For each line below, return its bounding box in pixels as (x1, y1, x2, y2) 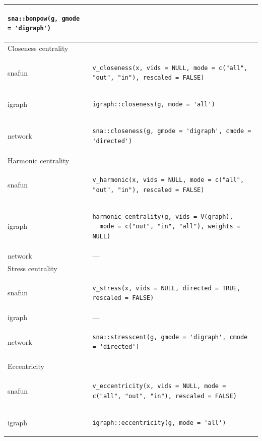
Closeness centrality (8, 42, 69, 53)
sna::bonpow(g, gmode (8, 15, 80, 22)
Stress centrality (8, 263, 57, 273)
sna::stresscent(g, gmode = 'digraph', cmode (92, 333, 248, 341)
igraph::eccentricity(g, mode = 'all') (92, 419, 226, 426)
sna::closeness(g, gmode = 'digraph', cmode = (92, 128, 251, 135)
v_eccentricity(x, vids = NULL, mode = (92, 383, 226, 390)
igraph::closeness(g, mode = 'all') (92, 101, 215, 108)
